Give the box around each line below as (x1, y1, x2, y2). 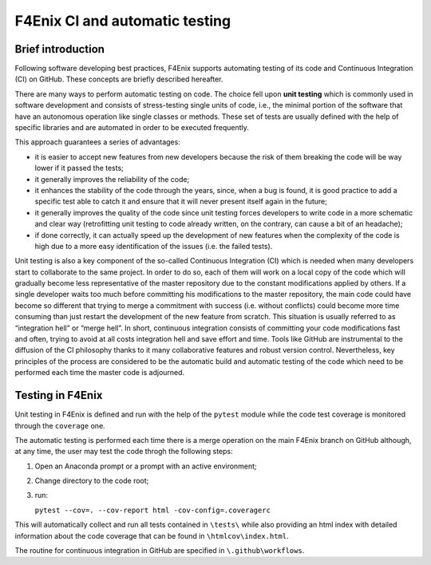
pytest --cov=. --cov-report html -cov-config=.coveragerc (34, 505, 271, 515)
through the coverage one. (14, 421, 105, 430)
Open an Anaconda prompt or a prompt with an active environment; (34, 461, 257, 471)
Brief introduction (14, 42, 105, 56)
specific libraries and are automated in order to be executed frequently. (14, 123, 249, 132)
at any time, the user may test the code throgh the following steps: (14, 447, 233, 456)
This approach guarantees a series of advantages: (14, 137, 181, 147)
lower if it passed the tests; (34, 164, 124, 173)
